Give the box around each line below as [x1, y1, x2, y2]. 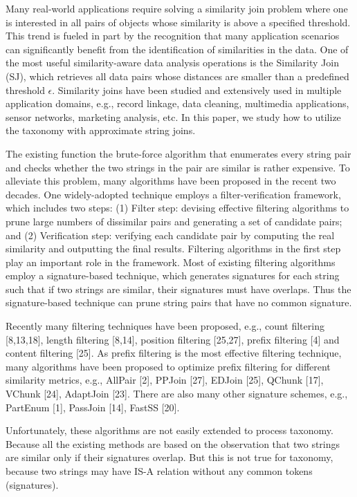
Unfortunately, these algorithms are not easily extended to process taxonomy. [6, 423, 333, 438]
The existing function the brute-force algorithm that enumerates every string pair [6, 146, 351, 160]
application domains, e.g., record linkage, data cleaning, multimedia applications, [6, 96, 349, 111]
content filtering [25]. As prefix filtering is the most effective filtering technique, [6, 346, 342, 360]
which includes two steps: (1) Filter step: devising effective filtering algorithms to [6, 200, 349, 215]
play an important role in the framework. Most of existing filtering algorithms [6, 254, 336, 269]
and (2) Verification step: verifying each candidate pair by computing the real [6, 227, 335, 242]
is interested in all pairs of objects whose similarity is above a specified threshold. [6, 15, 351, 29]
